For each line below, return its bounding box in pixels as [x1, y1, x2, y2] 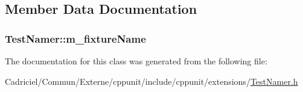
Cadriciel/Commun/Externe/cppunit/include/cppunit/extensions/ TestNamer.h [5, 75, 298, 87]
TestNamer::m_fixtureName [5, 31, 146, 46]
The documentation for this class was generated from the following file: [5, 55, 267, 67]
